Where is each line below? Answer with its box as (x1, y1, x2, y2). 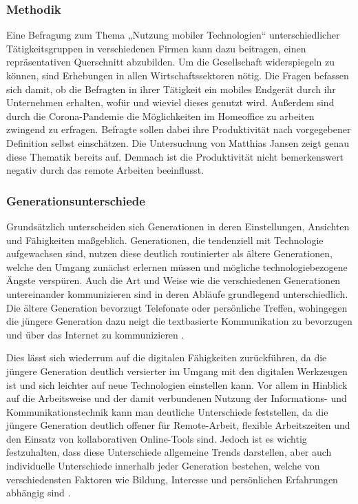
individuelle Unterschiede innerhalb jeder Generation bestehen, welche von (6, 458, 320, 473)
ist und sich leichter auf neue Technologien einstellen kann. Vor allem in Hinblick (6, 377, 348, 392)
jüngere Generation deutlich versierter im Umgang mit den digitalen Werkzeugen (6, 363, 348, 378)
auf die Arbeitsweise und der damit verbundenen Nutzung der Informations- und (6, 391, 347, 405)
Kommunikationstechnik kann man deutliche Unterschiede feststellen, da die (6, 404, 328, 419)
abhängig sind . (6, 485, 71, 500)
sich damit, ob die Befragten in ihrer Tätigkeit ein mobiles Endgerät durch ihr (6, 81, 336, 96)
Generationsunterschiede (6, 192, 145, 209)
